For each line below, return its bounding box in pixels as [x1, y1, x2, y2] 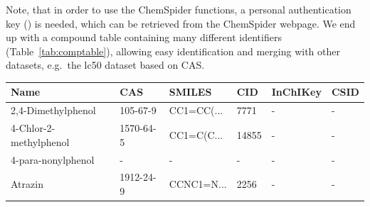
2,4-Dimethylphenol [11, 103, 96, 118]
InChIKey [271, 84, 322, 99]
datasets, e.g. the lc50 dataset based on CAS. [6, 57, 205, 72]
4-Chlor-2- [11, 121, 55, 135]
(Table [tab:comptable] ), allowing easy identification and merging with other [6, 43, 340, 58]
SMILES [169, 84, 212, 99]
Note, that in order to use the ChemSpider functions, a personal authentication [6, 2, 351, 16]
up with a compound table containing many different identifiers [6, 30, 282, 45]
